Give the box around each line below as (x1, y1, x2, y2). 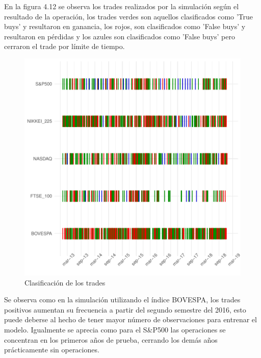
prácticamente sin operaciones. (4, 344, 99, 355)
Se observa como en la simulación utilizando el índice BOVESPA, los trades (4, 294, 241, 305)
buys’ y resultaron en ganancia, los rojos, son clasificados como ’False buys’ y (4, 21, 246, 32)
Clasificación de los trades (24, 277, 106, 288)
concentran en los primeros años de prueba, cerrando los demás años (4, 334, 218, 345)
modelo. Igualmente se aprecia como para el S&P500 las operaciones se (4, 324, 226, 335)
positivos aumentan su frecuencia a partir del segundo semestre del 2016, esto (4, 304, 246, 315)
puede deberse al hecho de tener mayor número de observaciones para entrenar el (4, 314, 257, 325)
